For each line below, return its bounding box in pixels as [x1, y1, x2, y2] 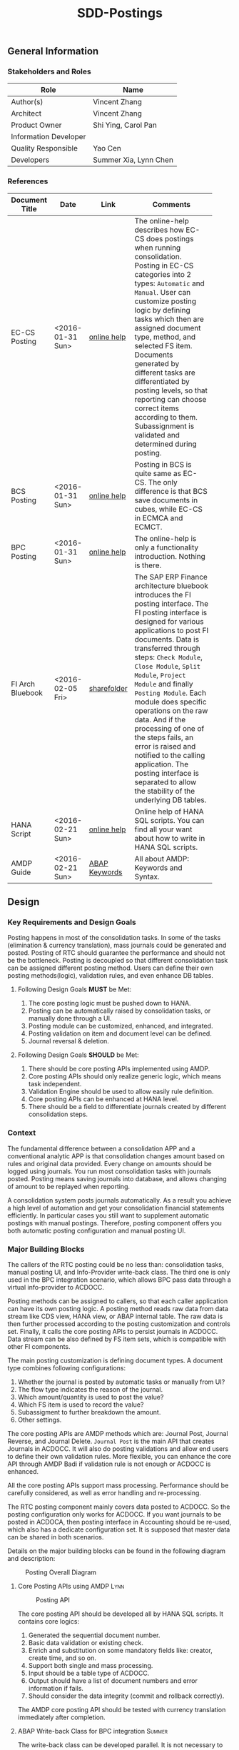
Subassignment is [134, 421, 195, 431]
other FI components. [7, 1342, 71, 1351]
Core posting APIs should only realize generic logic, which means [28, 1072, 222, 1081]
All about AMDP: [134, 854, 190, 864]
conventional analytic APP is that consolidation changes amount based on [7, 1151, 225, 1160]
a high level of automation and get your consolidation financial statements [7, 1203, 225, 1212]
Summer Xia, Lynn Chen [92, 155, 173, 165]
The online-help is [134, 533, 197, 543]
